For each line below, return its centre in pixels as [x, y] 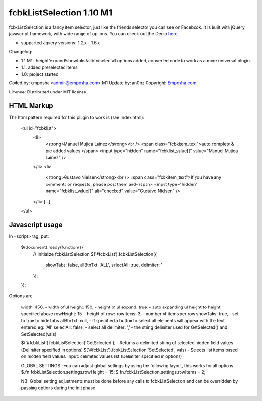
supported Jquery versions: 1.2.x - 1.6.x [61, 43]
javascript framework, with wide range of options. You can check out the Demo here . [94, 33]
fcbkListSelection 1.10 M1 [61, 13]
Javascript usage [36, 224]
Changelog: [21, 51]
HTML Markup [31, 106]
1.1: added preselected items [49, 67]
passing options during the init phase [58, 388]
